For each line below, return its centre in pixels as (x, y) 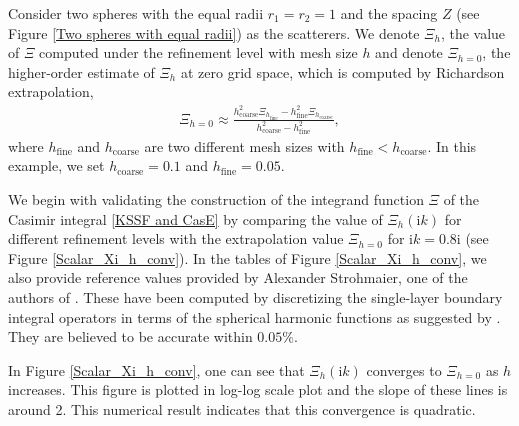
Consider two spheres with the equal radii (136, 13)
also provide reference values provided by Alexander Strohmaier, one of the (238, 277)
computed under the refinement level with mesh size (198, 52)
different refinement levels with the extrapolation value (176, 238)
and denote (409, 52)
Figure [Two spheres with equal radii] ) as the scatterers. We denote (214, 32)
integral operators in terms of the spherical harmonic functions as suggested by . (254, 316)
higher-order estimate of (81, 71)
